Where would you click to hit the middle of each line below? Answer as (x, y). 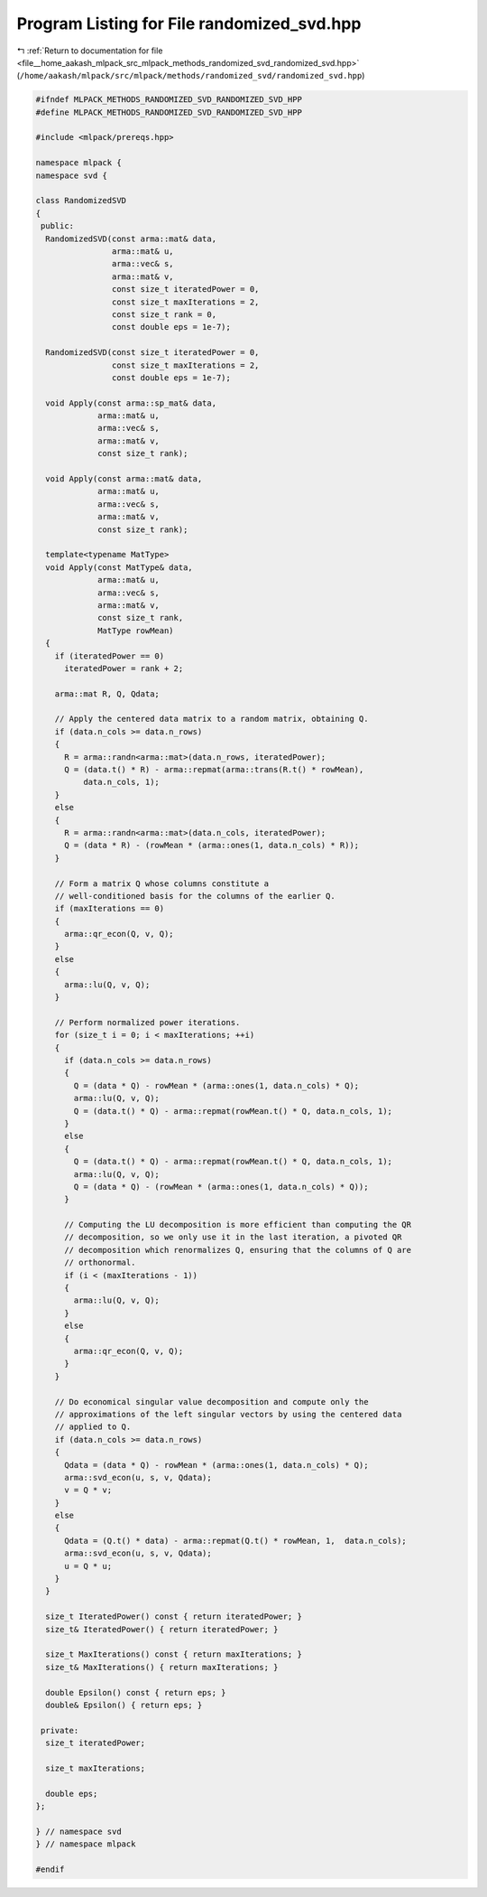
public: (58, 226)
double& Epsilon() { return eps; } (124, 1705)
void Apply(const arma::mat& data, (124, 479)
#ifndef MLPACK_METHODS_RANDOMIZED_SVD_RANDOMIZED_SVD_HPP (169, 100)
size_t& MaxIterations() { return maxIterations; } (162, 1667)
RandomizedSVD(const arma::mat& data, (131, 238)
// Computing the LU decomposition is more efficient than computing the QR (238, 1225)
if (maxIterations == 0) (110, 909)
